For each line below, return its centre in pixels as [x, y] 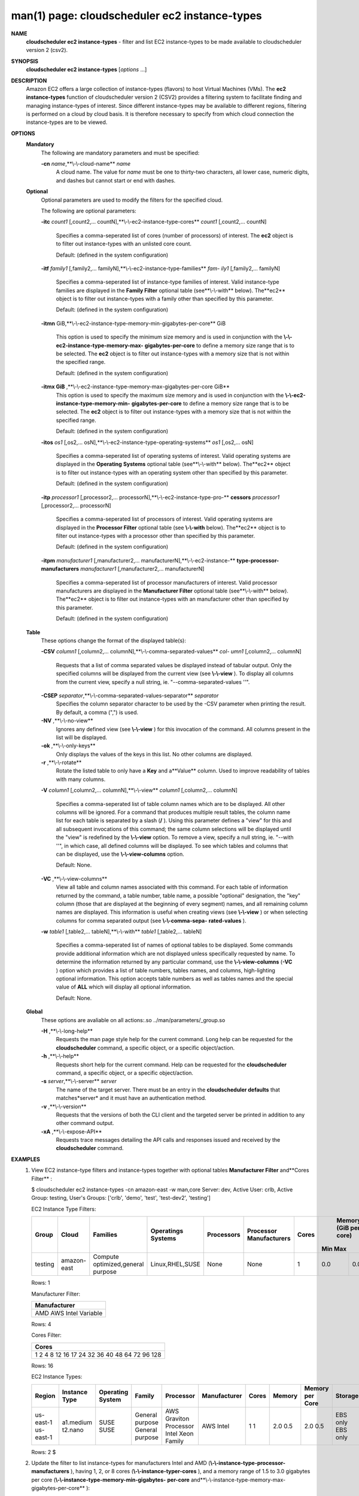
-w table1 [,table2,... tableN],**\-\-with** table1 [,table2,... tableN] [121, 932]
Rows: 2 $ [44, 1452]
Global [34, 1012]
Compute [106, 1257]
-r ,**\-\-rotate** [61, 762]
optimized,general [118, 1264]
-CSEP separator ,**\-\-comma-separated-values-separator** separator [130, 695]
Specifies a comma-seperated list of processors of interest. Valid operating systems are [164, 519]
